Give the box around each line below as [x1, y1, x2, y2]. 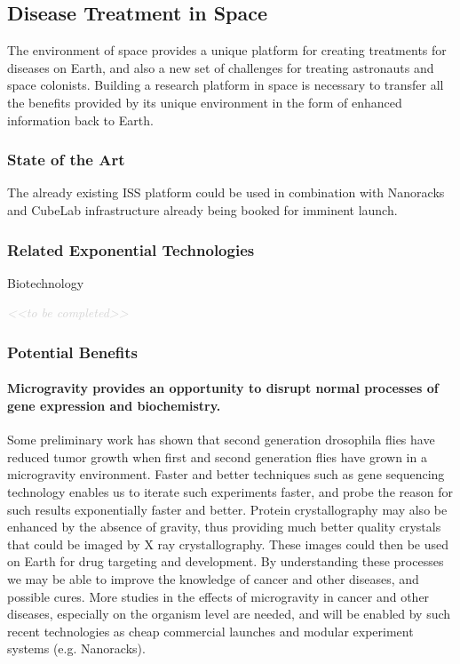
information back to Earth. [7, 110, 154, 129]
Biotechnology [7, 273, 84, 292]
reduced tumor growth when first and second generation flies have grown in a [7, 447, 427, 466]
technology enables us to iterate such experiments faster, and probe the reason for [7, 483, 453, 500]
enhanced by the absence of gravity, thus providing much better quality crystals [7, 517, 441, 536]
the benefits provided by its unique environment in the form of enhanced [7, 92, 402, 111]
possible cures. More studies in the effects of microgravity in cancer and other [7, 587, 430, 605]
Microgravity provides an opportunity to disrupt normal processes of [7, 379, 439, 397]
